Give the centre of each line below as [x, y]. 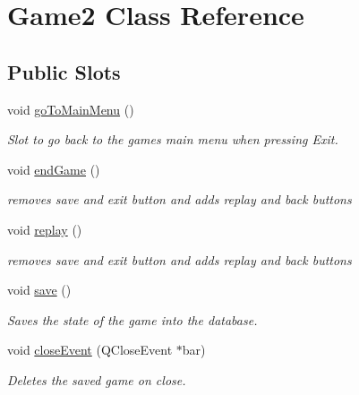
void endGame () [54, 169]
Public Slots [64, 71]
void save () [39, 290]
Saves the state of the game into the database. [132, 319]
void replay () [45, 229]
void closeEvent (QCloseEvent [90, 350]
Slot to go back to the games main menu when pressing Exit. [173, 139]
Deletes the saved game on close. [97, 379]
